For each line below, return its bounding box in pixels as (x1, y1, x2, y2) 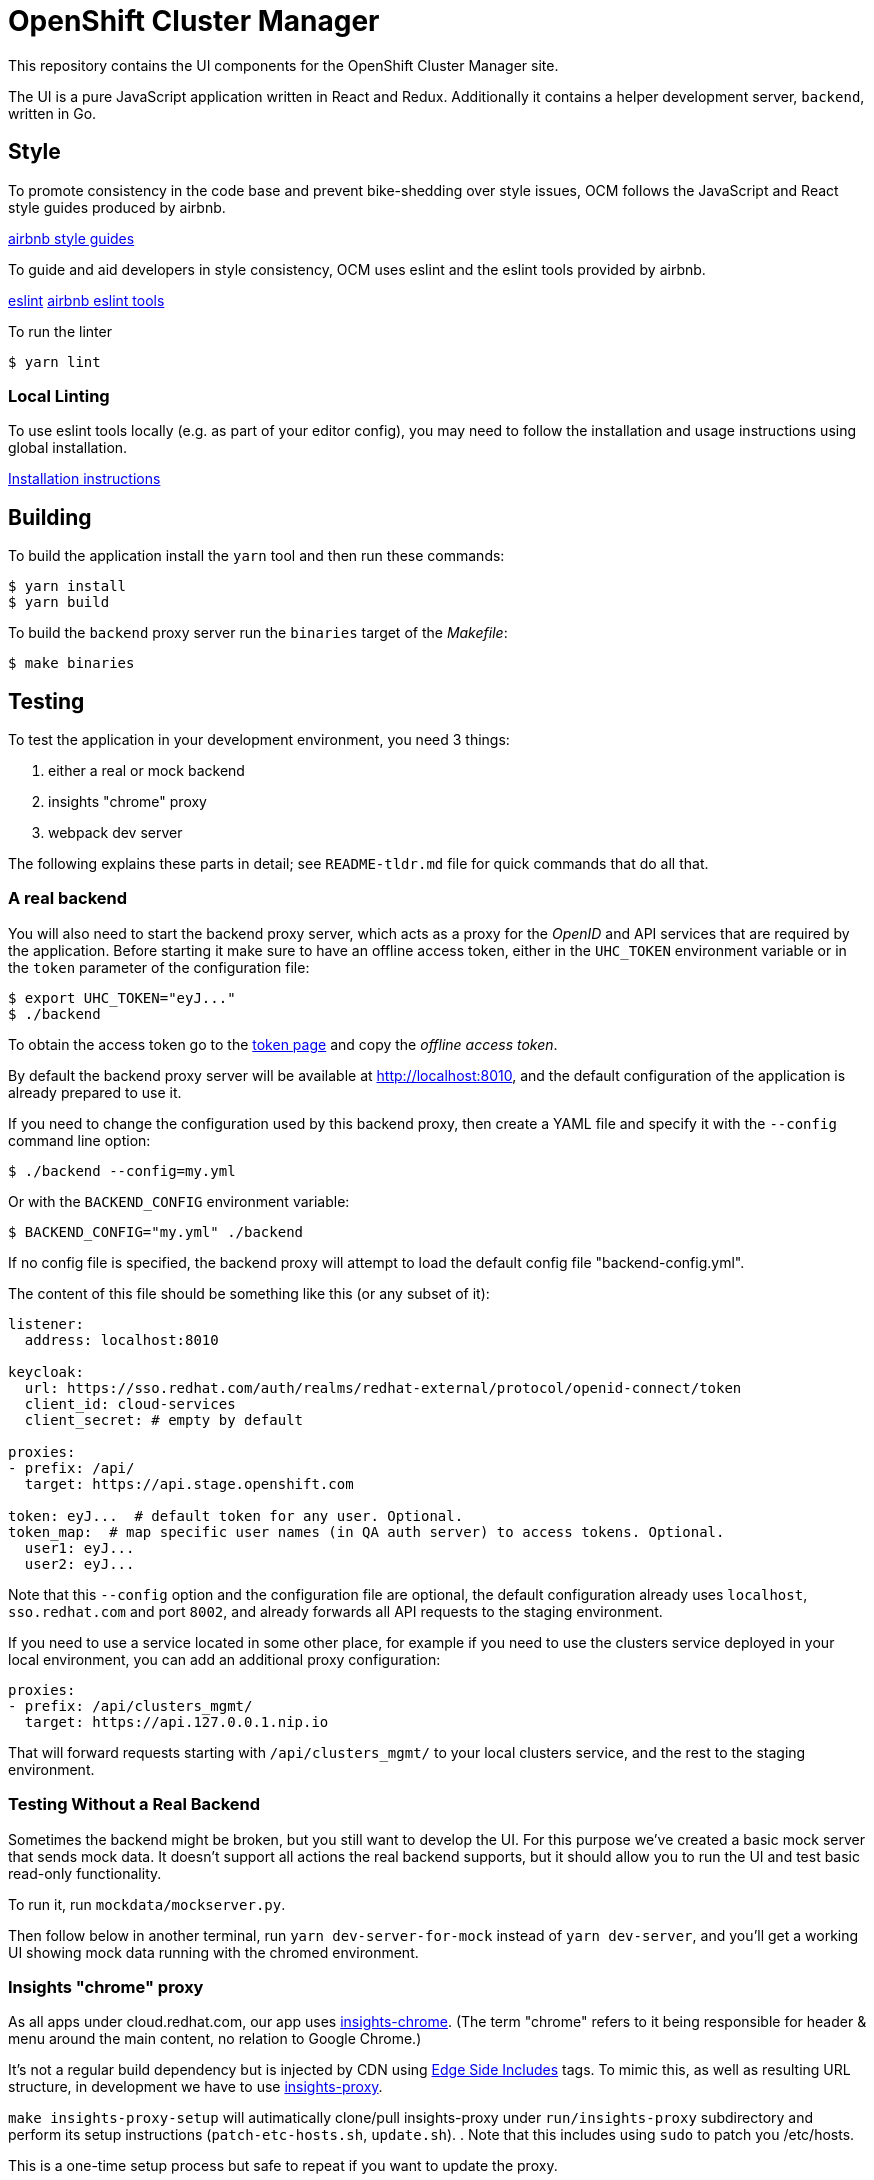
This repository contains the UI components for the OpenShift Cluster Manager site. (8, 56, 559, 74)
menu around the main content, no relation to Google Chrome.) (8, 2030, 422, 2048)
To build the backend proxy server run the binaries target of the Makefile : (8, 624, 508, 642)
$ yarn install (8, 578, 127, 595)
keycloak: (8, 1363, 84, 1380)
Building (8, 504, 92, 530)
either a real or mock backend (48, 762, 245, 780)
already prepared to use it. (8, 1083, 182, 1101)
